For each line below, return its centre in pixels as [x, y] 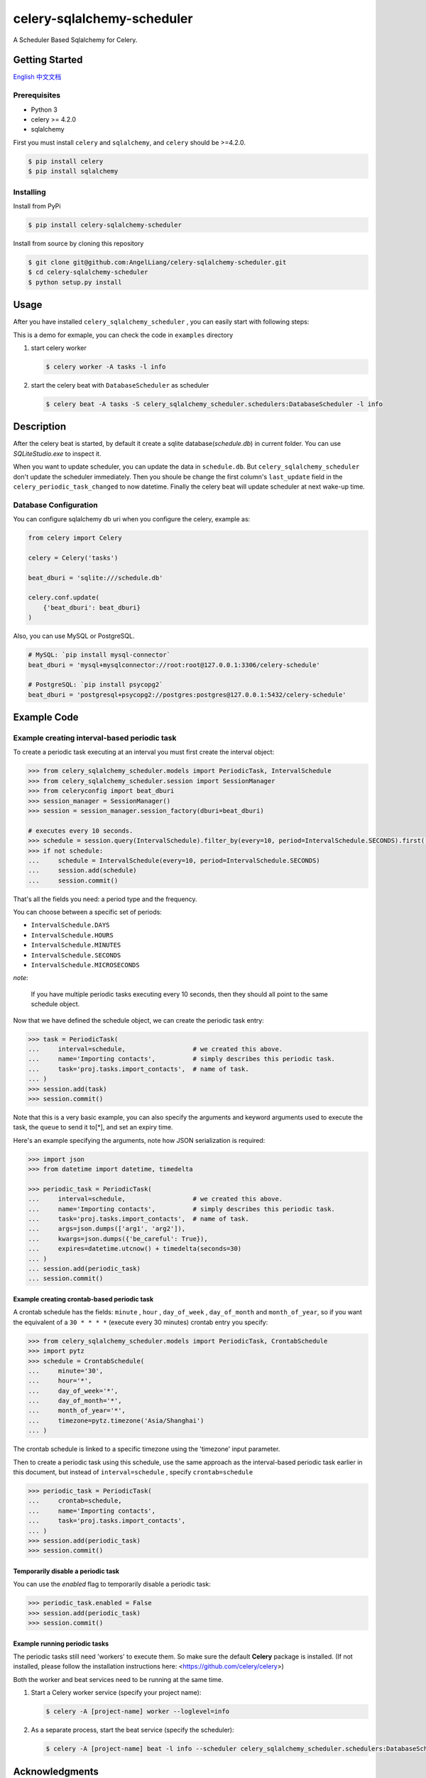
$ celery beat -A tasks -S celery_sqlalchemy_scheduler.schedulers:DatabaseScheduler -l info [214, 404]
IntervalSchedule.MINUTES [76, 945]
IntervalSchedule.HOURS [72, 935]
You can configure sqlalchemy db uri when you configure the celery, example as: [132, 519]
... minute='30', [66, 1370]
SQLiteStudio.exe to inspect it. [57, 453]
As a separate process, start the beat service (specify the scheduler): [132, 1730]
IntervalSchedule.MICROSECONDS [85, 965]
